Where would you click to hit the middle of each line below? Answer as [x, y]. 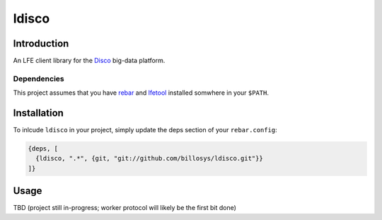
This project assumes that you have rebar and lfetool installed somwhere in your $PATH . [141, 93]
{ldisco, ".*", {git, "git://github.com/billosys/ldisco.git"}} [149, 158]
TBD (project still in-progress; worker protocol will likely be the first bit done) [125, 208]
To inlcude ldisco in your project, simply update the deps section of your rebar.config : [145, 130]
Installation [38, 113]
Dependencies [39, 79]
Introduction [41, 44]
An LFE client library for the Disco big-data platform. [89, 61]
